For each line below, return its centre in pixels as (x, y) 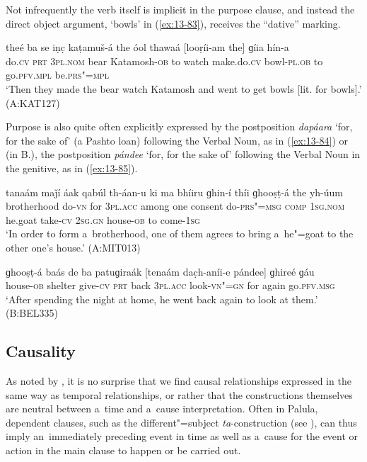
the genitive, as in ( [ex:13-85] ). (72, 168)
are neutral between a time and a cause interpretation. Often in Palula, (162, 409)
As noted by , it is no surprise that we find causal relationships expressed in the (179, 381)
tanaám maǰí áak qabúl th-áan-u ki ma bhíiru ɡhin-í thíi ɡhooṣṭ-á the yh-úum (174, 192)
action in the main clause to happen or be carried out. (123, 450)
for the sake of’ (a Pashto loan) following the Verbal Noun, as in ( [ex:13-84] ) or (177, 140)
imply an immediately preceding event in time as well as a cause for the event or (182, 436)
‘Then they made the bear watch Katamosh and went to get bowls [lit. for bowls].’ (184, 88)
